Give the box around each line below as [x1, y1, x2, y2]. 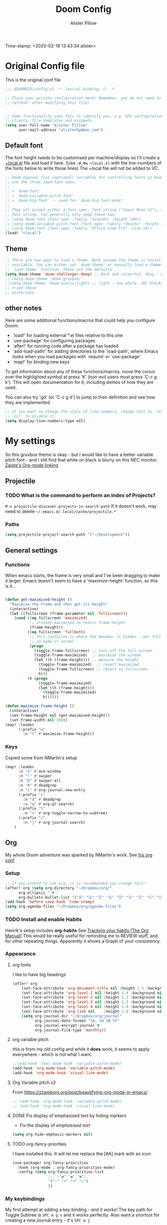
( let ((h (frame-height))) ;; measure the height [34, 657, 139, 662]
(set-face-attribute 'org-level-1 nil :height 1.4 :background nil [21, 990, 164, 995]
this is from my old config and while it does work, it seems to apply [12, 1046, 150, 1052]
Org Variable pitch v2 [12, 1080, 56, 1086]
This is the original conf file [5, 76, 61, 83]
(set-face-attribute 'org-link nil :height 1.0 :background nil [21, 1009, 164, 1014]
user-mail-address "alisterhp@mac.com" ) [18, 127, 103, 133]
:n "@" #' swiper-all [18, 778, 61, 783]
